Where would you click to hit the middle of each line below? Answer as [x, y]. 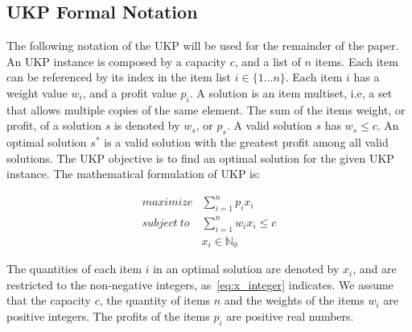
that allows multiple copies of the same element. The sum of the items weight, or [206, 109]
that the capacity [49, 300]
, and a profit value [130, 92]
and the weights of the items [294, 300]
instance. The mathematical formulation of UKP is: [134, 174]
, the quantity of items [155, 300]
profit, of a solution [54, 125]
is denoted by [147, 125]
